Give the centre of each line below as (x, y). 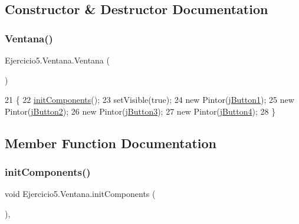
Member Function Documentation (111, 143)
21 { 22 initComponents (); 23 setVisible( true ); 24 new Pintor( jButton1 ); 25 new (149, 100)
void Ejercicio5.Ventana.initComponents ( (80, 194)
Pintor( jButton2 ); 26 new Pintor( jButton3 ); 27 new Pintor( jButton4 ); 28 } (140, 111)
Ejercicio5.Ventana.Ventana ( (57, 60)
